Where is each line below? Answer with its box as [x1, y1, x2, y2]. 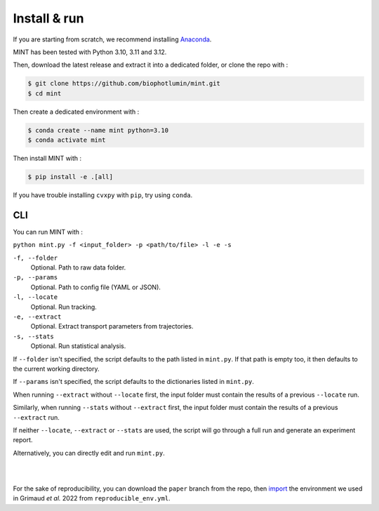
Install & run [13, 11, 84, 26]
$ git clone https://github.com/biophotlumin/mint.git [27, 79, 220, 88]
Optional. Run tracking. [30, 303, 98, 311]
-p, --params [13, 274, 58, 281]
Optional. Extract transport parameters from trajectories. [30, 322, 194, 331]
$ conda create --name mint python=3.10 [27, 126, 168, 134]
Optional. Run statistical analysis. [30, 342, 126, 350]
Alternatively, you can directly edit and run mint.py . [13, 449, 165, 457]
